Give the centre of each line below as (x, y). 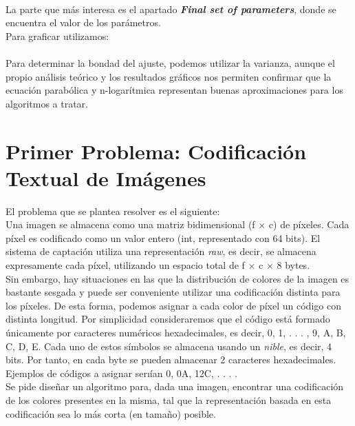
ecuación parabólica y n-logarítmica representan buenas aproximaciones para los (174, 90)
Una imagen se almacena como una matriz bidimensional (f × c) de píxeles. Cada (177, 224)
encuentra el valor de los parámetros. (83, 22)
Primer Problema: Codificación (156, 151)
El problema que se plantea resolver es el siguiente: (113, 211)
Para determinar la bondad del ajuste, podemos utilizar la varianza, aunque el (170, 62)
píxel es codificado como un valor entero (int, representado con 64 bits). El (163, 237)
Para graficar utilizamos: (57, 35)
